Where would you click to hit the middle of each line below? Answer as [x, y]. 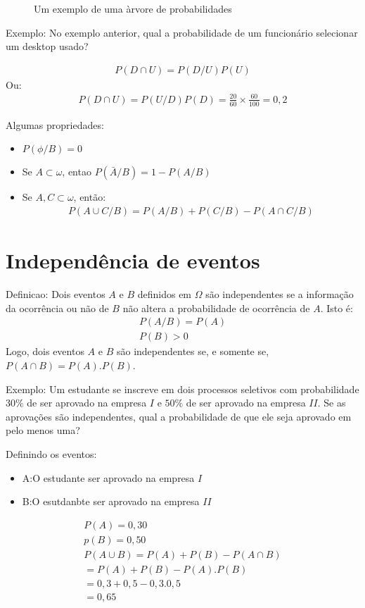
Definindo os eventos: [51, 453]
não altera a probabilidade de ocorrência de [216, 308]
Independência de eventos [133, 260]
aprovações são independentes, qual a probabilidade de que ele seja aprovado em [179, 416]
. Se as [332, 403]
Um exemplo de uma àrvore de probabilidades [133, 8]
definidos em [165, 294]
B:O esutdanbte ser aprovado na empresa [111, 501]
